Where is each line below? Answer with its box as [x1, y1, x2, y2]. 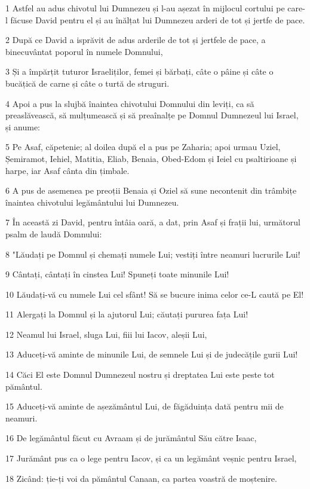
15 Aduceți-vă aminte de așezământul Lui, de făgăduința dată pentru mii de [5, 400, 284, 412]
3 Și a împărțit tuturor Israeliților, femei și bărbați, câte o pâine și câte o [5, 65, 274, 78]
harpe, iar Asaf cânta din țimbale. [5, 164, 130, 176]
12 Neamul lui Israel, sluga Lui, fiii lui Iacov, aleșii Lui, [5, 328, 207, 340]
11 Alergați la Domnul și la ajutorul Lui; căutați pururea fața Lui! [5, 308, 248, 320]
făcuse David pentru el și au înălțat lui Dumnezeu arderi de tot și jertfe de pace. [10, 13, 305, 26]
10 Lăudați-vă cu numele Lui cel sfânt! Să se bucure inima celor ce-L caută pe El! [5, 288, 304, 300]
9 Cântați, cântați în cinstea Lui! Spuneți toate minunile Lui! [5, 268, 229, 280]
